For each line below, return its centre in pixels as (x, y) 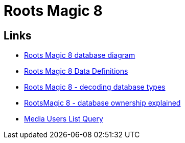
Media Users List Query (64, 119)
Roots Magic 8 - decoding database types (95, 87)
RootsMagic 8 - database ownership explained (102, 103)
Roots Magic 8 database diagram (80, 55)
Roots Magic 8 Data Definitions (76, 71)
